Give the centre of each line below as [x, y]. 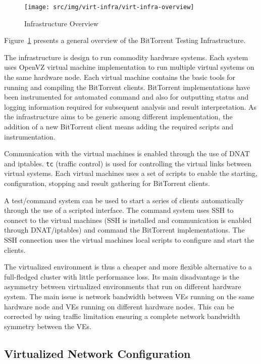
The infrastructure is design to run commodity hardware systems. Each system [126, 57]
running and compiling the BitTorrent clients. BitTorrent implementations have [127, 87]
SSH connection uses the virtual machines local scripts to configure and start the [129, 240]
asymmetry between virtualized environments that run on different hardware [123, 286]
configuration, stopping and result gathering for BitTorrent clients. [107, 183]
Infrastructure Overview [61, 23]
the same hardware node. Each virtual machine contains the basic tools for [120, 77]
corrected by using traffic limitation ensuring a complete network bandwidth [122, 316]
